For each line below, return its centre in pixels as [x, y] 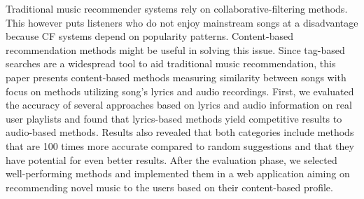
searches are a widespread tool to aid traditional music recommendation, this [171, 63]
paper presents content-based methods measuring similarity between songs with [176, 77]
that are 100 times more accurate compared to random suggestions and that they [180, 145]
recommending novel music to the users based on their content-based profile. [169, 187]
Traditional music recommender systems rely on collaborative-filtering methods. [177, 8]
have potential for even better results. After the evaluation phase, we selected [171, 159]
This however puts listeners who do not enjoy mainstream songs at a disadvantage [182, 22]
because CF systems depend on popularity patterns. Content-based [150, 36]
